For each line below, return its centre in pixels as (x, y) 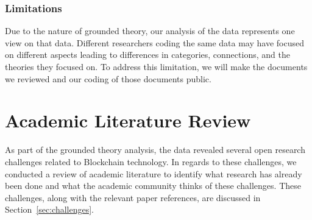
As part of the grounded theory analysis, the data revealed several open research (155, 150)
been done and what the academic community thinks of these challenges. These (153, 186)
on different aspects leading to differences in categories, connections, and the (147, 55)
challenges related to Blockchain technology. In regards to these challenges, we (151, 161)
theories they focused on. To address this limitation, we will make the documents (156, 66)
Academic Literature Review (128, 120)
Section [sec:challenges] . (49, 209)
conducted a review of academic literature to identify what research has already (154, 173)
